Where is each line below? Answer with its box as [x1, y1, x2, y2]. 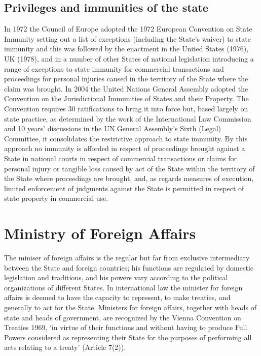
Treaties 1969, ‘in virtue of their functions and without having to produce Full [4, 322, 247, 333]
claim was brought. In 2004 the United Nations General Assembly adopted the [4, 83, 248, 94]
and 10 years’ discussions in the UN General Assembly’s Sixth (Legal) [4, 123, 221, 134]
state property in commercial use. [4, 193, 108, 203]
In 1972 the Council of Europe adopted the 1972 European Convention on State [4, 23, 252, 34]
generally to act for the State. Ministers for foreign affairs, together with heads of [4, 302, 256, 312]
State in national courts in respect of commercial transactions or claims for [4, 153, 237, 163]
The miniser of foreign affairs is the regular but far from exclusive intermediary [4, 252, 250, 263]
